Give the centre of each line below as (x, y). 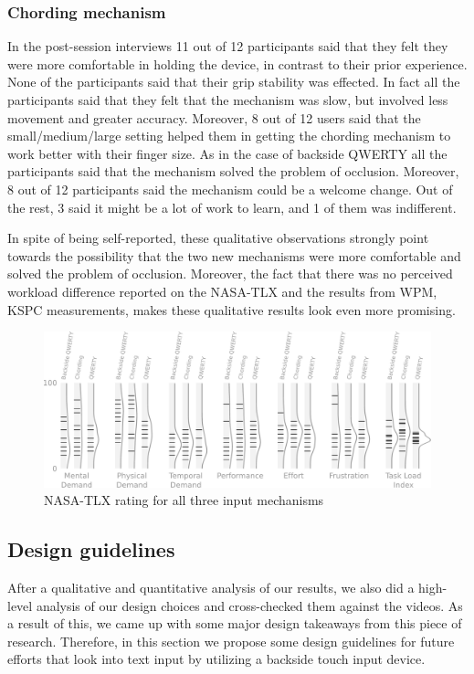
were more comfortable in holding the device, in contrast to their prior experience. (237, 63)
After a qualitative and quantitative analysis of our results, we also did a (211, 588)
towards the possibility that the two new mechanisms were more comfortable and (234, 255)
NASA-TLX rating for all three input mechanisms (184, 500)
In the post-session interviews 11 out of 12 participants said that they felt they (228, 46)
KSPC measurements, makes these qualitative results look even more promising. (232, 309)
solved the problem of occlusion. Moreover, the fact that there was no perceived (230, 274)
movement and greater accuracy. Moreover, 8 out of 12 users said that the (214, 117)
